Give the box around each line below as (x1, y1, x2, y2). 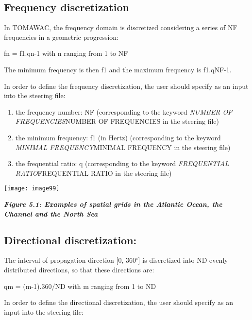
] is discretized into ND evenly (138, 255, 228, 265)
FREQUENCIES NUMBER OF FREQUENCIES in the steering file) (15, 116, 219, 126)
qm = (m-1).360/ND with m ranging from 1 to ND (4, 281, 156, 291)
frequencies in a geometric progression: (4, 32, 119, 42)
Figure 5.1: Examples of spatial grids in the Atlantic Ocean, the (4, 199, 222, 209)
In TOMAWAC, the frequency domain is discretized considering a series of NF (4, 22, 237, 33)
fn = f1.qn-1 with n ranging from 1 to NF (4, 48, 128, 58)
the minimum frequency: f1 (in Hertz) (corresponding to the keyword (15, 132, 221, 142)
